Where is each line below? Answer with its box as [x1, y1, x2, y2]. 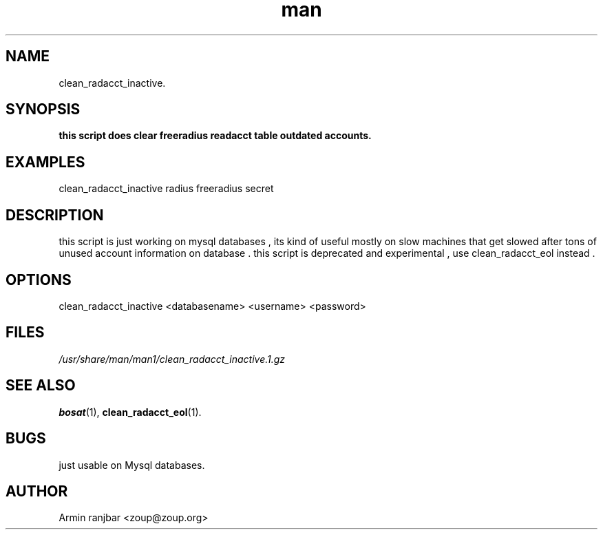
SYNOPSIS [6, 101, 81, 118]
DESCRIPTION [6, 206, 104, 224]
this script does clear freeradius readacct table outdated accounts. [59, 129, 372, 142]
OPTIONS [6, 271, 72, 289]
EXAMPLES [6, 153, 85, 171]
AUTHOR [6, 482, 68, 500]
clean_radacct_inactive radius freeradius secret [59, 182, 274, 195]
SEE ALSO [6, 377, 76, 395]
